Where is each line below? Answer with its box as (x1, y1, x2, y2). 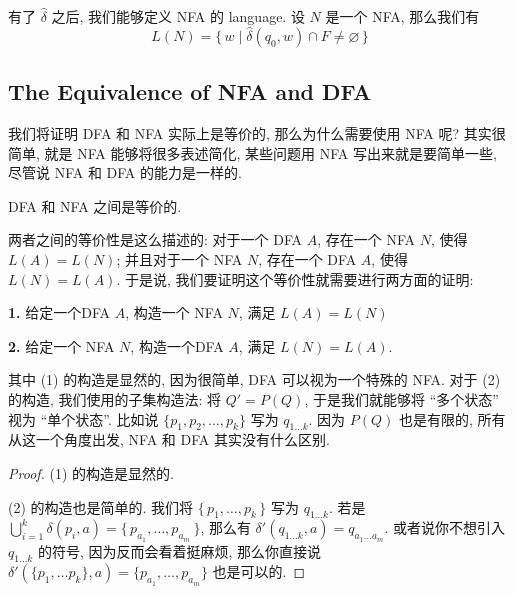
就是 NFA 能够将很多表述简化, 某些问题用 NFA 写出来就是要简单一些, (44, 142, 497, 163)
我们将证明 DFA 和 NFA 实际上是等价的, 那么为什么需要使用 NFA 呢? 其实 (8, 123, 492, 144)
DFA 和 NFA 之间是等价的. (8, 195, 182, 216)
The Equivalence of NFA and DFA (8, 76, 372, 107)
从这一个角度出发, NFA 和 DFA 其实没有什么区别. (8, 429, 330, 450)
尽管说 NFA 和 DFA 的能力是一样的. (8, 162, 242, 183)
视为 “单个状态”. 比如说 (8, 408, 159, 429)
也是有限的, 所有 (398, 408, 506, 429)
